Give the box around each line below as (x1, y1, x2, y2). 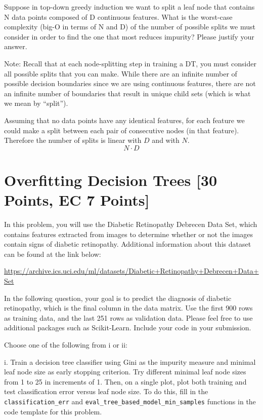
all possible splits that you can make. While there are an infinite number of (4, 68, 237, 79)
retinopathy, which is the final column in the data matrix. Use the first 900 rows (4, 302, 253, 313)
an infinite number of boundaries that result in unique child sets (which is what (4, 88, 251, 98)
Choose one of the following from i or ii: (4, 339, 127, 350)
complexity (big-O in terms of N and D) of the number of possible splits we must (4, 21, 255, 32)
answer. (4, 41, 27, 52)
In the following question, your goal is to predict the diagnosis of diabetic (4, 292, 232, 303)
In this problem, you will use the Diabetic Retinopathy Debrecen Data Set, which (4, 219, 257, 230)
